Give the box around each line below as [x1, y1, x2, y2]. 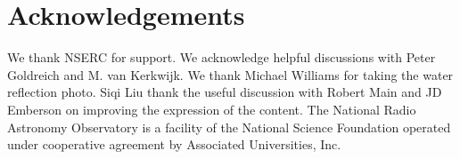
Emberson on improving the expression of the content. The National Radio [7, 99, 416, 118]
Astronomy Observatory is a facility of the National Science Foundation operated [7, 117, 451, 136]
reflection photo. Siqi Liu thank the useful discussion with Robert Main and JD [7, 83, 442, 101]
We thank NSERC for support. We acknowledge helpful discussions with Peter [7, 48, 436, 67]
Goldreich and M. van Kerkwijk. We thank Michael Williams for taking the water [7, 65, 454, 83]
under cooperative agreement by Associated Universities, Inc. [7, 135, 341, 154]
